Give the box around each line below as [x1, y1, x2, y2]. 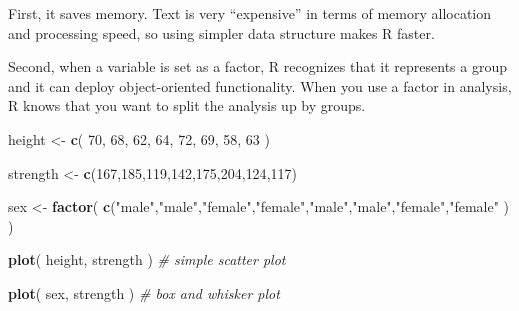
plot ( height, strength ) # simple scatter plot [8, 249, 286, 270]
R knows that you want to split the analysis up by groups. [8, 95, 366, 116]
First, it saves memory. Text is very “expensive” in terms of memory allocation [8, 3, 492, 23]
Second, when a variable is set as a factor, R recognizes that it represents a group [8, 56, 507, 77]
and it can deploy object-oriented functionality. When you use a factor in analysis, [8, 75, 512, 96]
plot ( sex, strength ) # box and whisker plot [8, 282, 280, 303]
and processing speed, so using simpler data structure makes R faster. [8, 22, 435, 43]
